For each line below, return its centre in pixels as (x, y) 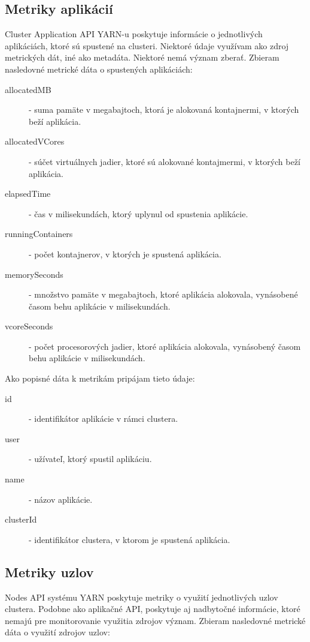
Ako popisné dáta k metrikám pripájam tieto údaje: (100, 378)
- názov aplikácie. (61, 499)
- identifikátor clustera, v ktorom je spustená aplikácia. (130, 539)
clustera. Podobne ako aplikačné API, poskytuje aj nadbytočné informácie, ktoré (153, 609)
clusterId (21, 519)
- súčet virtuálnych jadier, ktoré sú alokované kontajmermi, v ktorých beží (165, 161)
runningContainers (39, 234)
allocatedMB (28, 89)
